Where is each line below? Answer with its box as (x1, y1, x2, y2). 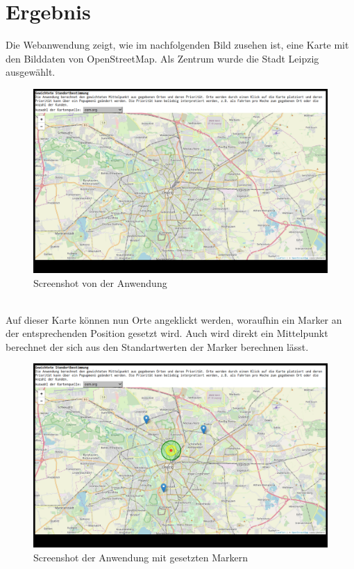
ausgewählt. (6, 65, 56, 79)
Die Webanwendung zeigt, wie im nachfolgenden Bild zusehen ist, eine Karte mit (6, 38, 349, 52)
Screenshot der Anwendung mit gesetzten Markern (33, 550, 248, 565)
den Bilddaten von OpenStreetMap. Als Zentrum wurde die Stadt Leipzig (6, 51, 319, 65)
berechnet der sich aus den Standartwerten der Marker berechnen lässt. (6, 339, 309, 354)
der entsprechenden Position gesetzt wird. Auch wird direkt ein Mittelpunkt (6, 326, 328, 340)
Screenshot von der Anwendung (33, 275, 167, 290)
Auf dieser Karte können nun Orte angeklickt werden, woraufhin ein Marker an (6, 312, 342, 327)
